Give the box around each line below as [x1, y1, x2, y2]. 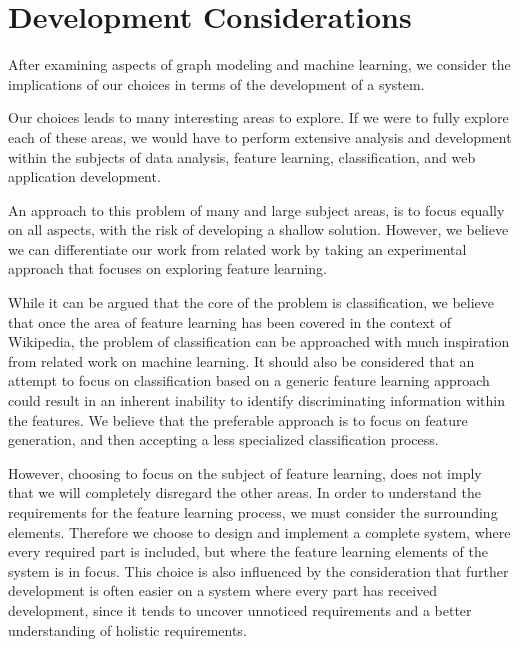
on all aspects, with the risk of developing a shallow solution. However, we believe [8, 219, 509, 240]
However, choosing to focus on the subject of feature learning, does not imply [8, 462, 482, 483]
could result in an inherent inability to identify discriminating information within [8, 390, 506, 411]
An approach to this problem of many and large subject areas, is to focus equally [8, 199, 505, 220]
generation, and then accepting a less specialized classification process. [8, 429, 439, 450]
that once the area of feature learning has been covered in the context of [8, 311, 452, 332]
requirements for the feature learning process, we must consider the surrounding [8, 502, 498, 522]
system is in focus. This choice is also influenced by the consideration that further [8, 560, 509, 581]
